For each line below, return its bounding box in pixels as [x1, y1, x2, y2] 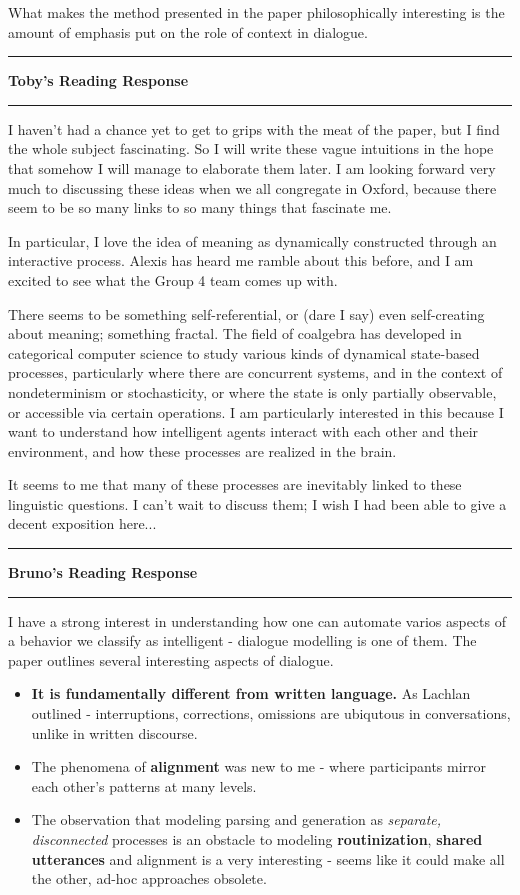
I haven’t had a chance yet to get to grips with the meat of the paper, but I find [8, 118, 500, 139]
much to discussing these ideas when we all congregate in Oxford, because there [8, 177, 497, 198]
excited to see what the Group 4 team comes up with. [8, 269, 338, 290]
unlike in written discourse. [31, 722, 198, 743]
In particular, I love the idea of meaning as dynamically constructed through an [8, 230, 497, 251]
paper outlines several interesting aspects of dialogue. [8, 649, 334, 670]
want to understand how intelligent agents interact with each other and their [8, 421, 479, 442]
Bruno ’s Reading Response [8, 562, 198, 583]
